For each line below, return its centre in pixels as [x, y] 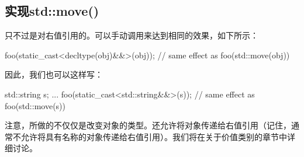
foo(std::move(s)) [35, 105]
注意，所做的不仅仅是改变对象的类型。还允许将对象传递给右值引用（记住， [148, 125]
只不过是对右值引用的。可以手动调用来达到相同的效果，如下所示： [132, 35]
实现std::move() [52, 11]
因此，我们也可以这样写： [54, 74]
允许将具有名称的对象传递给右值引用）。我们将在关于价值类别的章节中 [154, 136]
